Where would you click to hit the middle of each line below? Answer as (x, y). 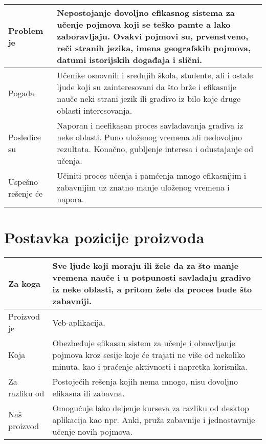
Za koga (24, 283)
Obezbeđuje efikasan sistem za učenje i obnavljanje (144, 343)
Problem (26, 30)
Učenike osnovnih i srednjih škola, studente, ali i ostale (155, 75)
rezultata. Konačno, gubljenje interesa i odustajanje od (155, 149)
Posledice (25, 137)
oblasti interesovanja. (95, 110)
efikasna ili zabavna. (88, 393)
